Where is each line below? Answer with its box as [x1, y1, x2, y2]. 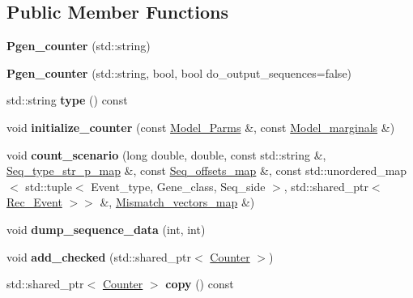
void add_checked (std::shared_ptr [6, 248, 191, 265]
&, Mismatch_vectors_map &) [100, 194, 255, 211]
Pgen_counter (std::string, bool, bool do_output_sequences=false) [6, 64, 352, 81]
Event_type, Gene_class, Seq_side [91, 177, 266, 194]
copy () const [165, 275, 234, 292]
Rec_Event [6, 194, 62, 211]
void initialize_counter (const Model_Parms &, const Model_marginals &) [6, 118, 395, 135]
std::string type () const [6, 92, 128, 109]
